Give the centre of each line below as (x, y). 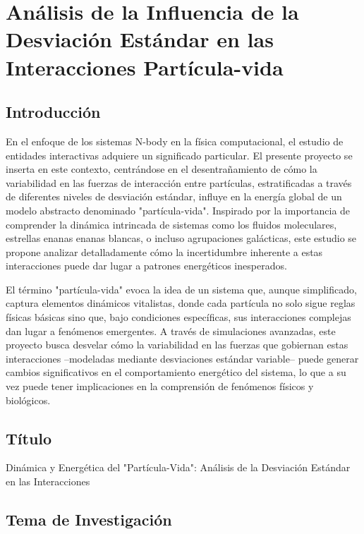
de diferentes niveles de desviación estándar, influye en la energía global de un (174, 196)
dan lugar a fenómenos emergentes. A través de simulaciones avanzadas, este (171, 330)
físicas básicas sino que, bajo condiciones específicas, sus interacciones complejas (178, 317)
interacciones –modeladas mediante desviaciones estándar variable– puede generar (182, 358)
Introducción (53, 112)
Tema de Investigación (89, 520)
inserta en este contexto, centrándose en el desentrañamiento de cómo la (162, 169)
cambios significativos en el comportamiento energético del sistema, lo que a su (176, 372)
